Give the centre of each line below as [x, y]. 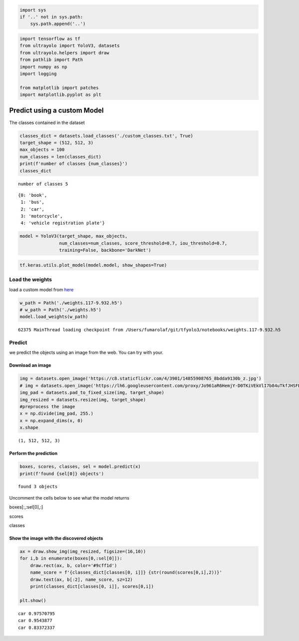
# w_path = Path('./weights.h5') [61, 310]
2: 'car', [33, 209]
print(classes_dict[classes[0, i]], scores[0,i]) [92, 586]
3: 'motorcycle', [42, 216]
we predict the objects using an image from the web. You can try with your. [86, 353]
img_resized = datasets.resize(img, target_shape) [83, 399]
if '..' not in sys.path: [51, 17]
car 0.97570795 [37, 614]
